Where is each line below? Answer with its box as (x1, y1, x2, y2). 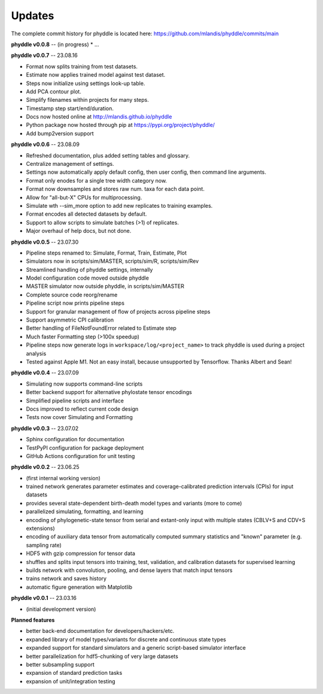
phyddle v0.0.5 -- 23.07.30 (11, 238, 79, 246)
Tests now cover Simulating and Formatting (26, 414, 133, 421)
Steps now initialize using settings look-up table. (26, 80, 145, 87)
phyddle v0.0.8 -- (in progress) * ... (11, 41, 99, 48)
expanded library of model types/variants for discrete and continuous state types (26, 635, 227, 643)
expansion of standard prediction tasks (26, 669, 123, 677)
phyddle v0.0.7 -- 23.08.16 (11, 51, 78, 59)
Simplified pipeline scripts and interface (26, 397, 124, 404)
